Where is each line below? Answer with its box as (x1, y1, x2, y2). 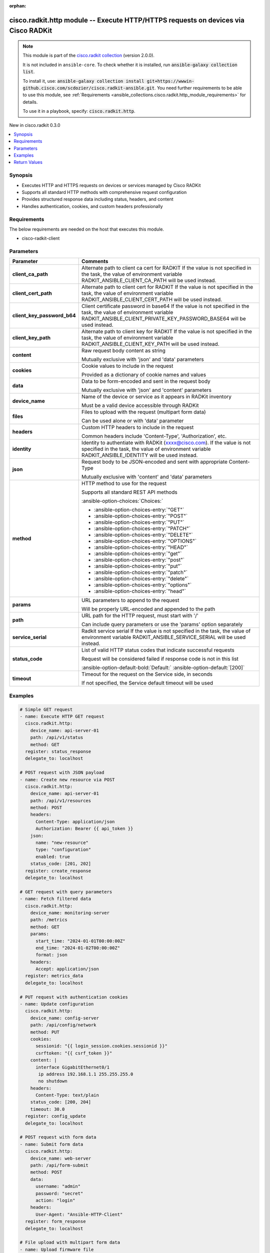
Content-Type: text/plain (35, 1093, 99, 1098)
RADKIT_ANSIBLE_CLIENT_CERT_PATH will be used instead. (81, 296, 222, 303)
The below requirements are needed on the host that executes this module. (9, 226, 164, 232)
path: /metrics (30, 917, 67, 923)
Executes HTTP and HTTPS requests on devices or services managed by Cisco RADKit (21, 182, 201, 188)
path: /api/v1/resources (30, 797, 91, 803)
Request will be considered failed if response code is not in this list (81, 656, 238, 663)
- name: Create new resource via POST (19, 777, 115, 782)
